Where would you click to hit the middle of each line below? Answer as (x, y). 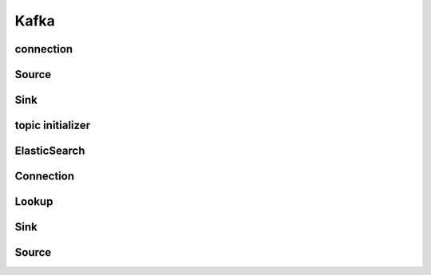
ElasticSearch (50, 151)
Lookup (34, 202)
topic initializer (53, 126)
